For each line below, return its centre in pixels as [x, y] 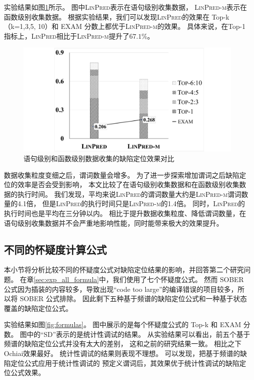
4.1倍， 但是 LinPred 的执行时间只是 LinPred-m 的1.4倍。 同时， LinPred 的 [131, 203]
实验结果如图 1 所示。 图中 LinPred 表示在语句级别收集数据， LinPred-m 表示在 [126, 7]
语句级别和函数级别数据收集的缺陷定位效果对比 [99, 158]
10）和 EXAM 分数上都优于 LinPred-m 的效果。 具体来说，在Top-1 [142, 26]
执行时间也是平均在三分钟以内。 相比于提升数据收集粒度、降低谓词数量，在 [125, 213]
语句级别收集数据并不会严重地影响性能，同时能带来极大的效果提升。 [114, 223]
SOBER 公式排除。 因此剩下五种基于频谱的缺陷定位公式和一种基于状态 [133, 298]
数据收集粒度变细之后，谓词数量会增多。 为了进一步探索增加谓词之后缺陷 [122, 175]
